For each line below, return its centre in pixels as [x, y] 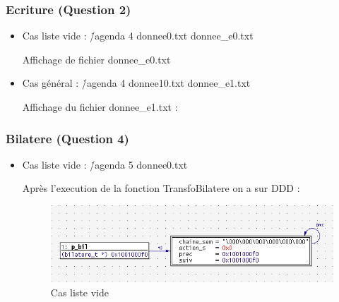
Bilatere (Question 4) [67, 138]
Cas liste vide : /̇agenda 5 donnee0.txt [105, 164]
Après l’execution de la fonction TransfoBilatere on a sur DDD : [161, 188]
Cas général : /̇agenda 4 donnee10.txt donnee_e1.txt [136, 83]
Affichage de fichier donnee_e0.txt [96, 59]
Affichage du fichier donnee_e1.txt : [100, 107]
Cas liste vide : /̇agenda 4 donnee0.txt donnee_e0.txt [138, 36]
